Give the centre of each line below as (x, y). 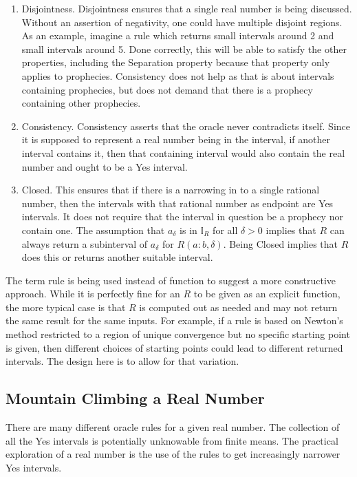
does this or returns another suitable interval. (117, 257)
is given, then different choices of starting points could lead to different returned (174, 347)
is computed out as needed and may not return (238, 307)
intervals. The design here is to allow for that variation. (122, 361)
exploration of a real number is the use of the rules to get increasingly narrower (173, 454)
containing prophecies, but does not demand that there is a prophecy (167, 89)
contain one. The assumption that (93, 230)
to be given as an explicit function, (267, 294)
